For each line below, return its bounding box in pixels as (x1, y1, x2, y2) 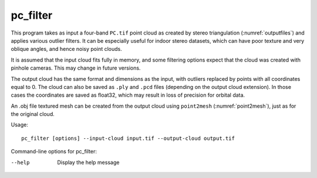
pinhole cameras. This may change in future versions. (11, 64, 141, 71)
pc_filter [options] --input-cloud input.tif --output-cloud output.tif (21, 135, 235, 142)
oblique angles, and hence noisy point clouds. (11, 46, 123, 53)
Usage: (11, 121, 29, 128)
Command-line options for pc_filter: (11, 148, 97, 155)
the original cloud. (11, 111, 55, 118)
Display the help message (57, 159, 120, 166)
